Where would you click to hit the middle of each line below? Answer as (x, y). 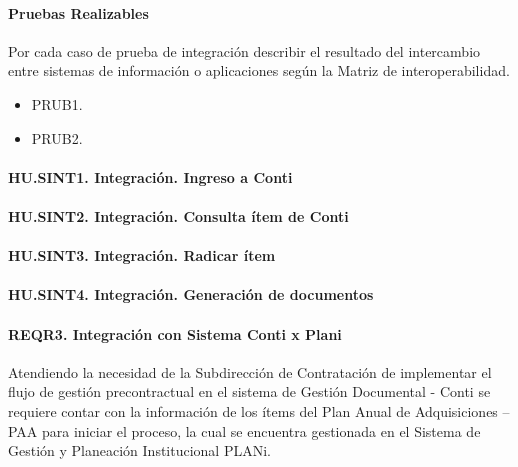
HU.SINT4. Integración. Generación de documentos (191, 294)
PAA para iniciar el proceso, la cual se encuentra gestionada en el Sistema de (244, 430)
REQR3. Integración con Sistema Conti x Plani (175, 333)
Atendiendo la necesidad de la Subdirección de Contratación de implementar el (250, 371)
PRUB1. (57, 103)
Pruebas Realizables (78, 12)
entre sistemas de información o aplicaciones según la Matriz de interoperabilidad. (259, 70)
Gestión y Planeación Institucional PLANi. (139, 450)
